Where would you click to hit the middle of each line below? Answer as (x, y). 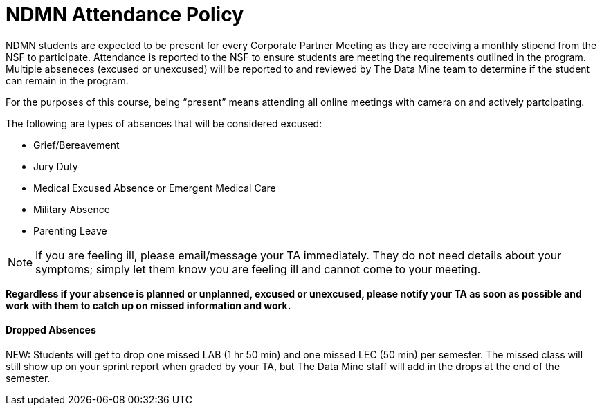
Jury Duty (56, 166)
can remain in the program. (67, 80)
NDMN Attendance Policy (125, 15)
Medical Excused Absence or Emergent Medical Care (155, 188)
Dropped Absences (51, 330)
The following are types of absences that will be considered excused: (164, 123)
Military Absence (72, 209)
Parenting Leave (70, 230)
